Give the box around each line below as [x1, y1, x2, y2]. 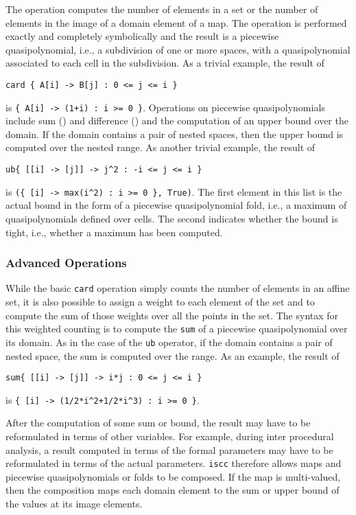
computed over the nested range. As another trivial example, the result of [5, 140, 316, 154]
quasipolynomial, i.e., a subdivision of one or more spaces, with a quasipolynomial [5, 42, 351, 56]
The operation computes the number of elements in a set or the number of [5, 2, 318, 16]
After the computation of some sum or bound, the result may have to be [5, 415, 311, 430]
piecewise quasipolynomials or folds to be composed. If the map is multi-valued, [5, 469, 341, 483]
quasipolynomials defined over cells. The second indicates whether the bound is [5, 211, 338, 225]
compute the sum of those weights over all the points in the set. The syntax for [5, 308, 339, 322]
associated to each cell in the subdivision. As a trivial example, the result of [5, 56, 324, 70]
